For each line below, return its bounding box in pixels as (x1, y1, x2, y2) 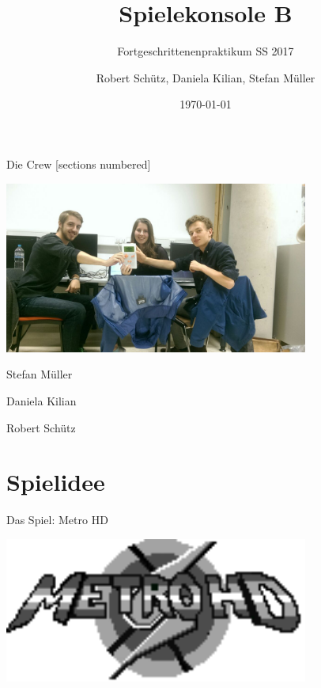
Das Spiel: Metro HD (6, 511, 108, 528)
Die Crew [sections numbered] (6, 155, 151, 172)
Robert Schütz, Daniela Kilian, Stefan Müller (96, 69, 315, 86)
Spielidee (6, 466, 105, 498)
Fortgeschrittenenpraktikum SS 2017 (117, 43, 294, 59)
